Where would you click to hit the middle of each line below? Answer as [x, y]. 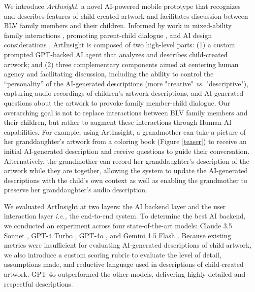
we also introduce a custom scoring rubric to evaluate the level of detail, [113, 254]
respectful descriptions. [39, 283]
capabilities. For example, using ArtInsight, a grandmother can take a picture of [125, 131]
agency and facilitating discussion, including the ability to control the [109, 74]
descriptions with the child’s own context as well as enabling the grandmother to [126, 180]
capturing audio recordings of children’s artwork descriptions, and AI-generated [124, 93]
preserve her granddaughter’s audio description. [76, 190]
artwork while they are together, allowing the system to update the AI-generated [126, 170]
